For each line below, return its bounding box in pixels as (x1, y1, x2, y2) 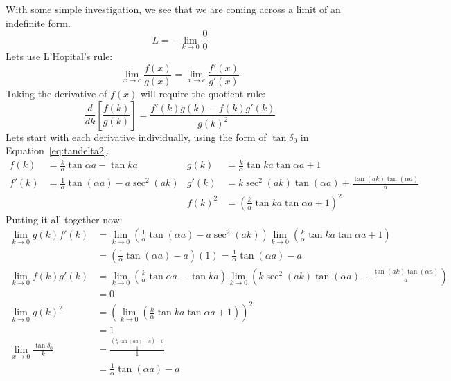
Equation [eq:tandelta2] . (6, 143, 109, 158)
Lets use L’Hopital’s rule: (6, 49, 113, 64)
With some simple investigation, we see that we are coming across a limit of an (6, 2, 341, 16)
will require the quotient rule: (140, 86, 266, 100)
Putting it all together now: (6, 212, 123, 226)
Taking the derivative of (6, 86, 107, 100)
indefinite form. (6, 15, 71, 30)
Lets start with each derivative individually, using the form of (6, 129, 267, 144)
